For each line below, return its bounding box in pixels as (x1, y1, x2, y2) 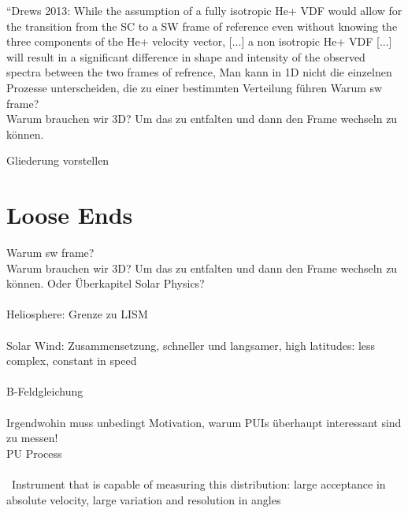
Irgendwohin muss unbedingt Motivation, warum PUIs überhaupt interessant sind (6, 414, 402, 430)
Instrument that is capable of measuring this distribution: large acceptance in (11, 475, 386, 492)
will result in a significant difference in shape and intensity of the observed (6, 48, 365, 65)
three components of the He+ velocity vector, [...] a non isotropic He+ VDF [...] (6, 33, 392, 50)
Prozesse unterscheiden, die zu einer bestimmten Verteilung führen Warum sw (6, 79, 383, 95)
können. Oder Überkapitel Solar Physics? (6, 275, 205, 292)
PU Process (6, 444, 62, 461)
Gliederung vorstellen (6, 152, 109, 169)
